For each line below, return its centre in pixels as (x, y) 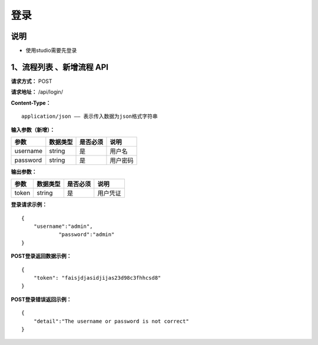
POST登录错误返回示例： (41, 299)
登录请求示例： (29, 205)
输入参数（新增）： (33, 130)
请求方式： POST (32, 81)
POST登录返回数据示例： (41, 256)
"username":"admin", (63, 226)
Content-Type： (31, 102)
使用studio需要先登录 (51, 51)
